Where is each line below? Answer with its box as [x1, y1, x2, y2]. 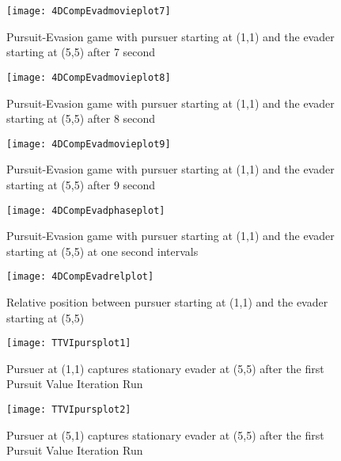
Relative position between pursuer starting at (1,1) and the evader [6, 294, 328, 311]
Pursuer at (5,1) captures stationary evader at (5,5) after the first [6, 426, 324, 443]
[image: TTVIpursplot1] [6, 337, 131, 349]
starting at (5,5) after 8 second [6, 110, 156, 127]
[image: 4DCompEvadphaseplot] [6, 204, 165, 216]
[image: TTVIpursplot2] [6, 404, 131, 416]
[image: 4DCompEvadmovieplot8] [6, 71, 171, 83]
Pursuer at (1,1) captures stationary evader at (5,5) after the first [6, 360, 324, 376]
